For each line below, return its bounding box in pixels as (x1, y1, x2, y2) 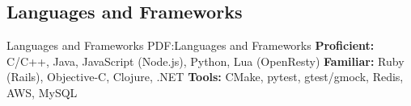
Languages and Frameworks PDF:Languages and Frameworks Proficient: (6, 37, 375, 54)
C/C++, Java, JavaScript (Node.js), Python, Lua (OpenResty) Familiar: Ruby (6, 52, 405, 69)
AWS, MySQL (6, 84, 78, 100)
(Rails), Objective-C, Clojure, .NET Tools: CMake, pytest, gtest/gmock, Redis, (6, 68, 404, 85)
